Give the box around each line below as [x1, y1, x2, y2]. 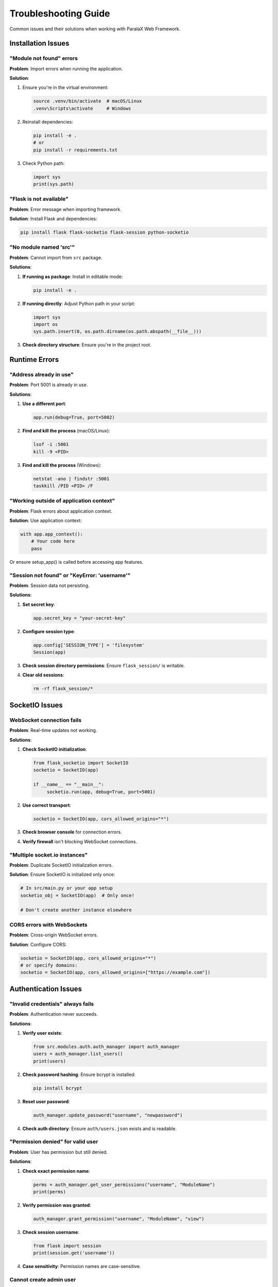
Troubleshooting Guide [9, 8, 110, 19]
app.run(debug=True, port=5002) [33, 414, 115, 421]
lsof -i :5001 [33, 442, 69, 447]
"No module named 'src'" [9, 244, 75, 251]
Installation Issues [9, 39, 69, 48]
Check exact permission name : [22, 1168, 90, 1174]
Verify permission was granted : [22, 1202, 91, 1208]
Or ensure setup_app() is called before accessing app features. [9, 559, 144, 565]
